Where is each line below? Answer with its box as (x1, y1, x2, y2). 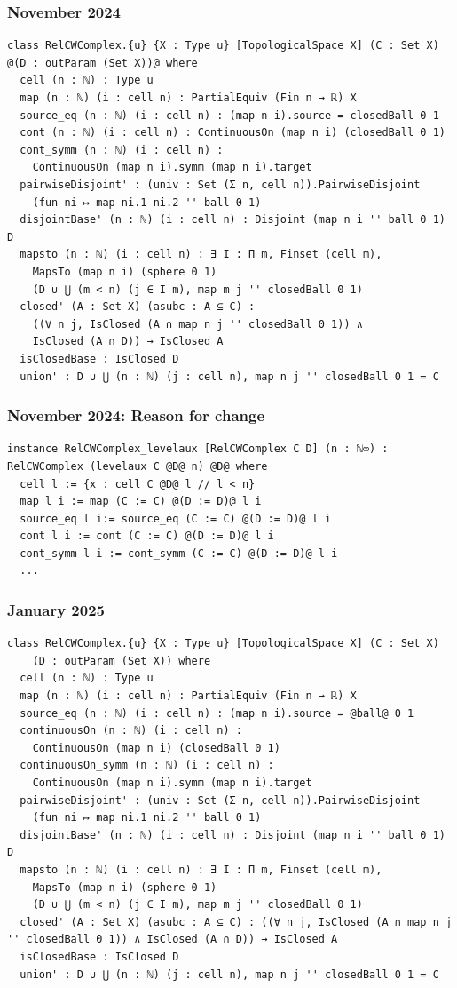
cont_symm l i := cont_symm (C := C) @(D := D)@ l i (20, 546, 338, 560)
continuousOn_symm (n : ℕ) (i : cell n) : (20, 759, 274, 772)
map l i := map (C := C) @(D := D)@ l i (20, 495, 262, 508)
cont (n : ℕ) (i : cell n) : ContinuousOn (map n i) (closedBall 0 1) (20, 126, 445, 139)
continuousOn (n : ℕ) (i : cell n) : (20, 724, 242, 737)
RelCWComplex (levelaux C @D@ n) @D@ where (7, 459, 268, 473)
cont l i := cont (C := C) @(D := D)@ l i (20, 530, 274, 543)
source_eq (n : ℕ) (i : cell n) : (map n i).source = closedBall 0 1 (20, 108, 439, 122)
